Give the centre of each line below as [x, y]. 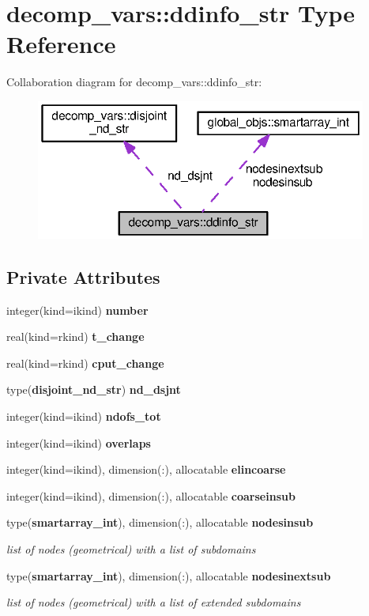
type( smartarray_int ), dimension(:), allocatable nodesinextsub [169, 575]
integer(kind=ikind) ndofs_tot [84, 416]
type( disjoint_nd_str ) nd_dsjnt [94, 389]
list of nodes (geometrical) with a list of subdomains [131, 549]
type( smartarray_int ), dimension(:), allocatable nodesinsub [160, 522]
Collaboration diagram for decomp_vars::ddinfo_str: [134, 82]
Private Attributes [83, 276]
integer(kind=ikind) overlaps [79, 442]
